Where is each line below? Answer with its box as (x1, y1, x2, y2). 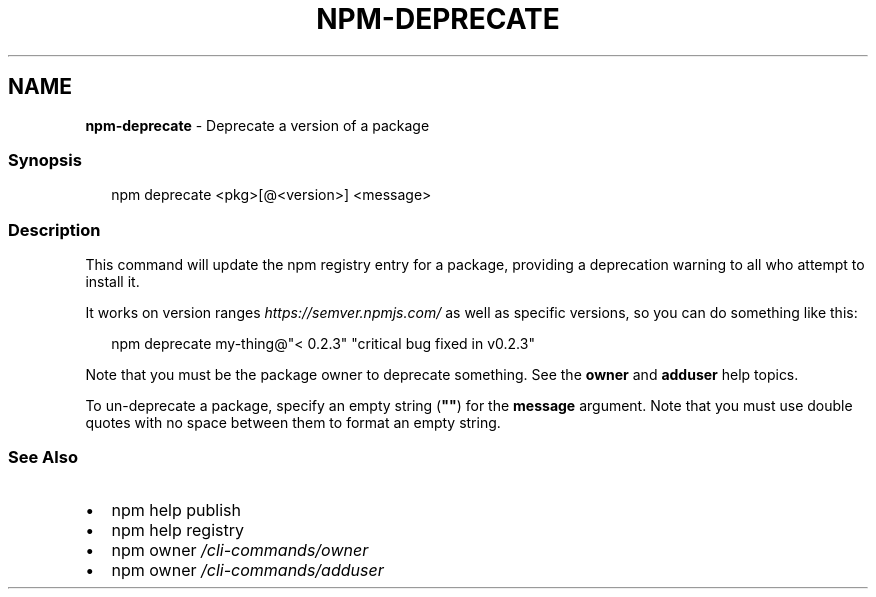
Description (8, 219, 101, 240)
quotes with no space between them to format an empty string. (85, 414, 501, 432)
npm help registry (111, 519, 244, 540)
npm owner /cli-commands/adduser (111, 559, 384, 580)
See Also (8, 447, 78, 468)
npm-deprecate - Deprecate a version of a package (85, 116, 430, 134)
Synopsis (8, 149, 82, 170)
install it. (85, 273, 140, 291)
